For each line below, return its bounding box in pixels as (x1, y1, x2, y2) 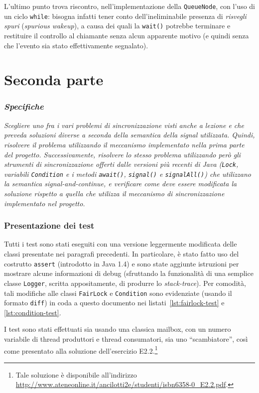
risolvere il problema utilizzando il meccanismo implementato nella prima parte (4, 139, 245, 149)
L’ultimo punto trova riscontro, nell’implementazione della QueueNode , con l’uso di (4, 1, 255, 11)
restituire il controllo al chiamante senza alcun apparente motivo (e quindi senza (4, 30, 249, 40)
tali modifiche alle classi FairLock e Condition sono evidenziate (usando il (4, 287, 232, 298)
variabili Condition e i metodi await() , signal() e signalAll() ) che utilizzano (4, 168, 251, 179)
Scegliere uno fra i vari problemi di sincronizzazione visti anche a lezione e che (4, 120, 244, 130)
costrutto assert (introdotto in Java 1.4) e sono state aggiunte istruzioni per (4, 258, 239, 268)
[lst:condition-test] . (4, 307, 61, 317)
